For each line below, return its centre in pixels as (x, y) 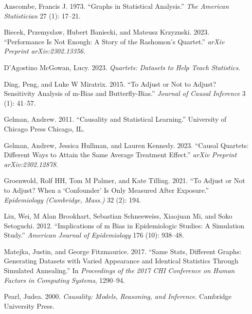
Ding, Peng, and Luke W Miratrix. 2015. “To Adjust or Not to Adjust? (110, 83)
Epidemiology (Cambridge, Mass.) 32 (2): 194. (72, 199)
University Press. (29, 305)
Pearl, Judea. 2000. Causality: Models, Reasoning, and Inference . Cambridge (118, 296)
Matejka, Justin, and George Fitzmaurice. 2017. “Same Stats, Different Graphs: (123, 251)
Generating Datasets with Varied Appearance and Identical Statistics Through (121, 261)
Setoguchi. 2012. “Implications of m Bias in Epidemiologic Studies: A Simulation (124, 225)
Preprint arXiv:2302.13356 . (45, 51)
